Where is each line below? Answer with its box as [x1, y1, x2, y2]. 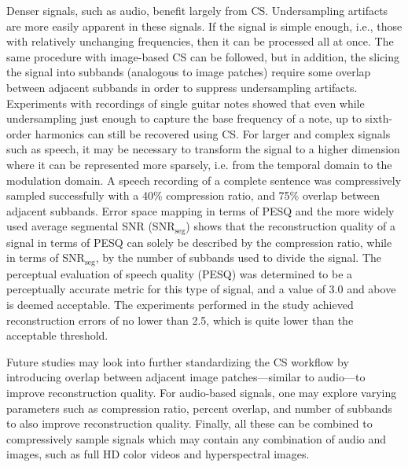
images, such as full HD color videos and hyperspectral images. [6, 446, 310, 462]
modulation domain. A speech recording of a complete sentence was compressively [6, 171, 402, 188]
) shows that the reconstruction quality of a [186, 218, 396, 234]
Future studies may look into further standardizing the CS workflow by [6, 353, 349, 370]
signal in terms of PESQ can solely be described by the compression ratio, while [6, 233, 392, 250]
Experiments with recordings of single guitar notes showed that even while [6, 94, 365, 111]
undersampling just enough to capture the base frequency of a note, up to [6, 110, 362, 127]
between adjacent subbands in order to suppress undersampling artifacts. [6, 79, 358, 95]
